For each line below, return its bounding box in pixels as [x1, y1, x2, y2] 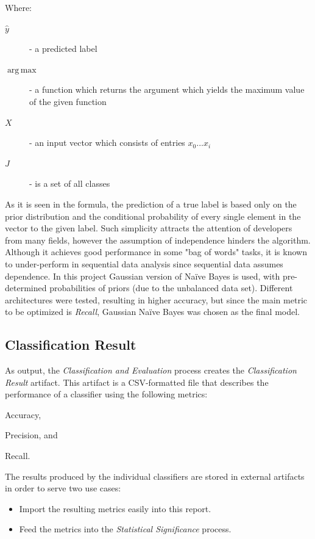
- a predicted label [29, 42, 97, 55]
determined [5, 281, 47, 294]
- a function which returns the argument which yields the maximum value [29, 83, 305, 96]
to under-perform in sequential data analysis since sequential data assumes [5, 257, 283, 270]
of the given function [29, 95, 107, 107]
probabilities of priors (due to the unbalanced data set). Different [49, 281, 293, 294]
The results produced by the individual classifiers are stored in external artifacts [5, 469, 305, 482]
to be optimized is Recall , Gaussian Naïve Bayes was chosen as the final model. [5, 305, 300, 318]
